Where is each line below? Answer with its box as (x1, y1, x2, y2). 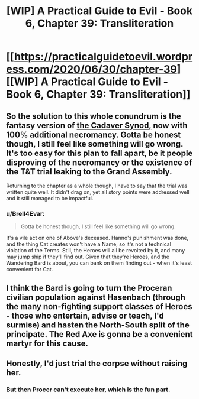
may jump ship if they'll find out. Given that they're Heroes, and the (6, 253, 170, 261)
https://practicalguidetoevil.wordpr (14, 50, 193, 63)
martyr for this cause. (6, 338, 89, 348)
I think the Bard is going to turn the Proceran (6, 283, 172, 293)
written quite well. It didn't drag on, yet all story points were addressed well (6, 189, 190, 196)
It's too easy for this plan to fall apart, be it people (6, 148, 193, 158)
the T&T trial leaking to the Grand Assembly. (6, 167, 172, 177)
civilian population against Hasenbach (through (6, 292, 185, 302)
